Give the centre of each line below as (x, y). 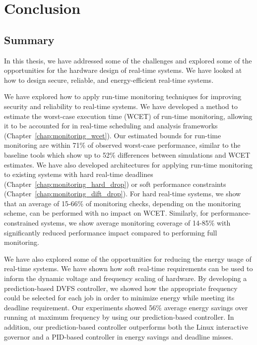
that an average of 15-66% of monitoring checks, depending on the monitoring (123, 203)
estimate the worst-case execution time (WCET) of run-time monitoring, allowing (128, 116)
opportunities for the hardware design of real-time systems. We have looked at (123, 70)
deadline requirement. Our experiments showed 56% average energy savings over (126, 307)
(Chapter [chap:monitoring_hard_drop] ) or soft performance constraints (115, 184)
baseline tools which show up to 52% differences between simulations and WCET (127, 154)
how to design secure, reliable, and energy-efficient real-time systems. (109, 80)
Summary (29, 39)
